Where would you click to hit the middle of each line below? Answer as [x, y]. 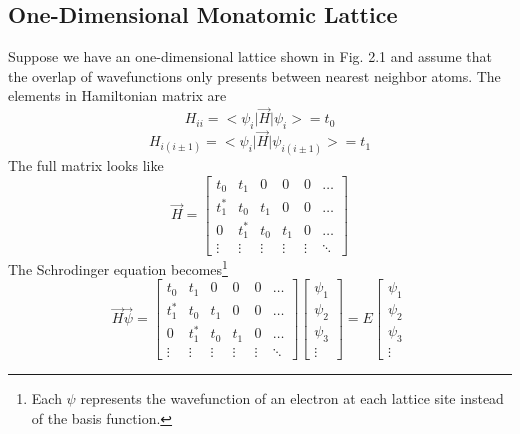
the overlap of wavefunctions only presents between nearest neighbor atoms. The [254, 75]
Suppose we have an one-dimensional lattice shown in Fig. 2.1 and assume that [250, 56]
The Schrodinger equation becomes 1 [118, 267]
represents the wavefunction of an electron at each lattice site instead [292, 397]
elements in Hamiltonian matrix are [117, 95]
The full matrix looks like [86, 165]
